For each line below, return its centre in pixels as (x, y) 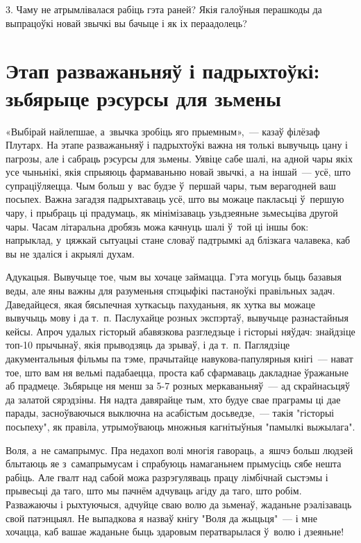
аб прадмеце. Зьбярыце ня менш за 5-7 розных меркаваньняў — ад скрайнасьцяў (178, 386)
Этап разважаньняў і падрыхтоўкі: (163, 70)
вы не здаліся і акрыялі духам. (70, 253)
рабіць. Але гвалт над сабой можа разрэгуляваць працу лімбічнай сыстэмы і (167, 477)
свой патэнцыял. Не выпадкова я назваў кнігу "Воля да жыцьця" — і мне (161, 518)
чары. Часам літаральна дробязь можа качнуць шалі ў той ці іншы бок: (157, 226)
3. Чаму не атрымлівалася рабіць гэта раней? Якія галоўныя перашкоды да (164, 9)
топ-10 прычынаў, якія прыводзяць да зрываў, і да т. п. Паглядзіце (148, 345)
